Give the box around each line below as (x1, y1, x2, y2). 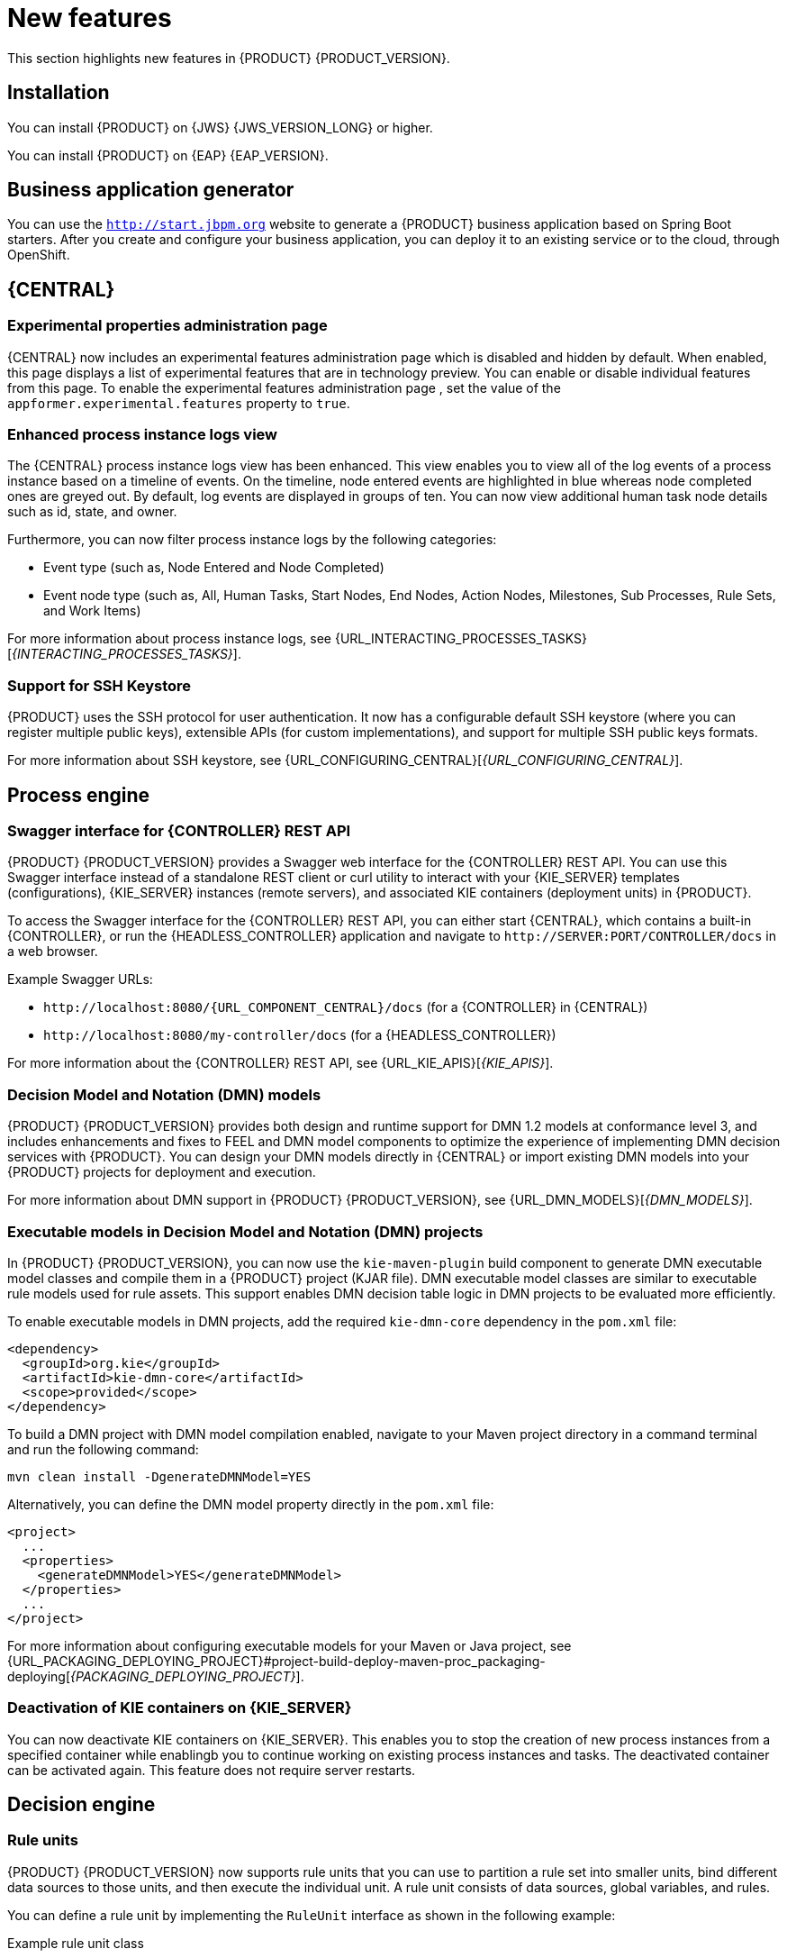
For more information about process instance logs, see (7, 631, 332, 647)
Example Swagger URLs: (7, 971, 153, 988)
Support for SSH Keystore (7, 676, 192, 695)
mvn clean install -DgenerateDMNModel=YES (7, 1469, 312, 1484)
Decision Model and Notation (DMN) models (7, 1085, 321, 1104)
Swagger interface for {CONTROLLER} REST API (7, 822, 351, 840)
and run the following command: (7, 1441, 199, 1457)
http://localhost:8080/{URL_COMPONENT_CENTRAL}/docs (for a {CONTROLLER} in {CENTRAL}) (43, 999, 648, 1015)
